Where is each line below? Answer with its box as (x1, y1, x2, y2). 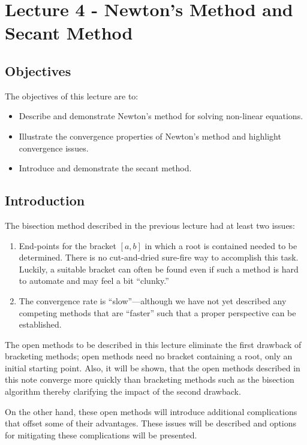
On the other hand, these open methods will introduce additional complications (5, 405, 297, 417)
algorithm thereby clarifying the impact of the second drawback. (5, 385, 241, 398)
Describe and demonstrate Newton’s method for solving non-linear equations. (19, 110, 303, 122)
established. (19, 318, 62, 331)
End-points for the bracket (19, 239, 116, 252)
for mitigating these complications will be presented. (5, 428, 197, 441)
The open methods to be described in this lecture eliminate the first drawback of (5, 338, 302, 350)
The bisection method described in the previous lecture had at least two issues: (5, 219, 296, 231)
